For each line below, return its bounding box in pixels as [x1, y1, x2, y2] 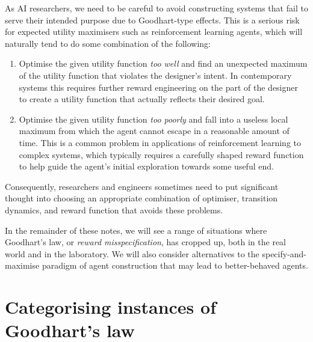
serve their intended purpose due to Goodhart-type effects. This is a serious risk [5, 13, 300, 26]
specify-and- [262, 247, 307, 260]
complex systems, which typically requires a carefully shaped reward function [19, 148, 304, 160]
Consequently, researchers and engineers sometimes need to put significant [5, 180, 279, 192]
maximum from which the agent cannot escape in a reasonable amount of [19, 124, 290, 137]
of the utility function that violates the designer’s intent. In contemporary [19, 69, 292, 81]
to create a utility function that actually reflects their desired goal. [19, 93, 265, 105]
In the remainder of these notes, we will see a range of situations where [5, 224, 267, 236]
